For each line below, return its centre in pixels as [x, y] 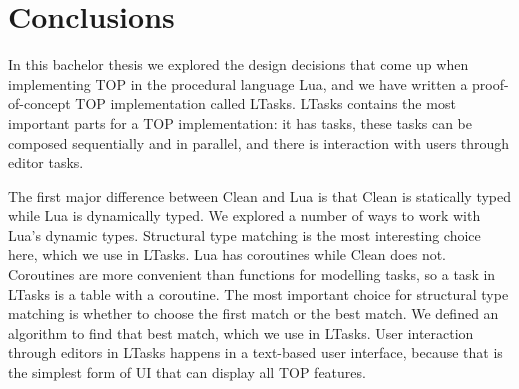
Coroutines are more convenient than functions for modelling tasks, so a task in [252, 274]
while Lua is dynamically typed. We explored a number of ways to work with [244, 215]
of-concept [39, 103]
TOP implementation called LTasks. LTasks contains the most [265, 103]
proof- [490, 83]
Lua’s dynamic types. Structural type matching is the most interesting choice [244, 234]
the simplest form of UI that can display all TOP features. [187, 372]
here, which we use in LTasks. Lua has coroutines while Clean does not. [227, 254]
